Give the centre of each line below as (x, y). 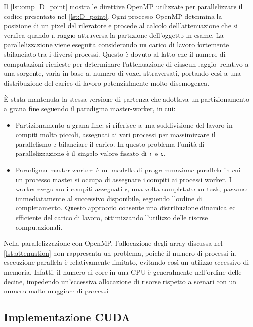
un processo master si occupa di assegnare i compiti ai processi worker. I (123, 179)
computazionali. (39, 227)
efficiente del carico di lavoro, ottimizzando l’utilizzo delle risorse (112, 217)
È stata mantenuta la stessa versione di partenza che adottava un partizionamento (126, 99)
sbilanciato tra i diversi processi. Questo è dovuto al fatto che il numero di (115, 54)
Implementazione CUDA (67, 317)
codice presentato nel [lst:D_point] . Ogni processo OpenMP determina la (113, 16)
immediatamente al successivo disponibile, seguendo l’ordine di (109, 198)
